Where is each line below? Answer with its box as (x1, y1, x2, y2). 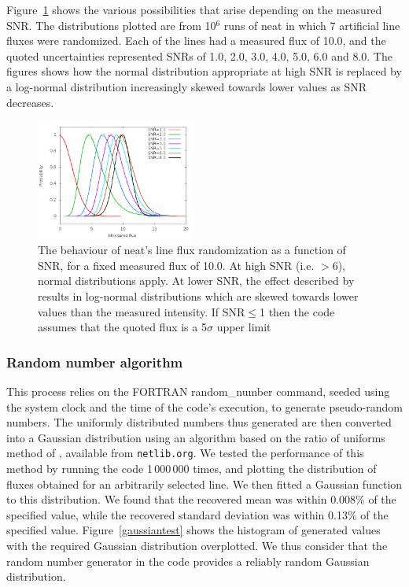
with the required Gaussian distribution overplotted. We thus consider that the (6, 537, 388, 553)
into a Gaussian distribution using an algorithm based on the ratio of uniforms (6, 429, 385, 445)
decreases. (6, 94, 54, 110)
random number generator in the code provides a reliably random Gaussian (6, 552, 370, 569)
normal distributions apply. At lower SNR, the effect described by (38, 272, 355, 289)
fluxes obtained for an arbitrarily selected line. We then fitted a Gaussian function (6, 475, 403, 492)
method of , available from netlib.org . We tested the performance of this (6, 445, 364, 461)
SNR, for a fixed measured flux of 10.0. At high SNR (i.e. (38, 257, 315, 273)
